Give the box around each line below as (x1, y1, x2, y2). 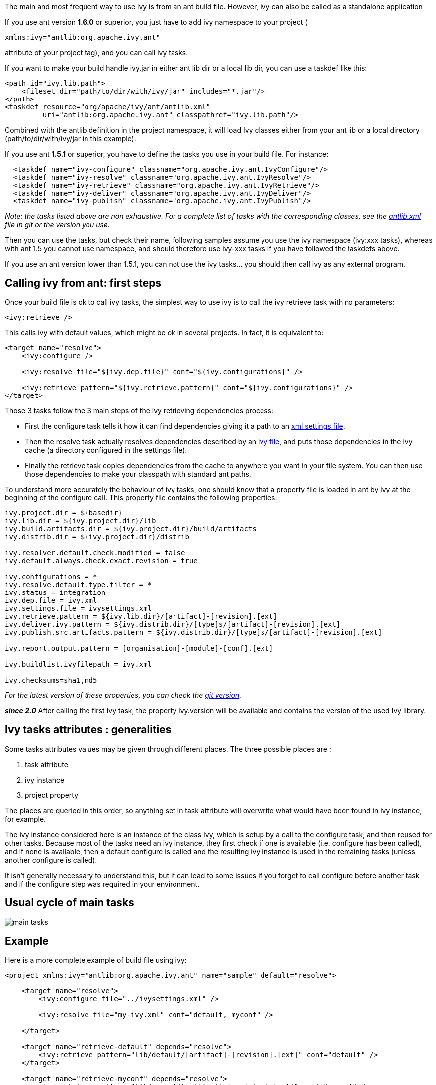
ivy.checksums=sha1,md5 (5, 676, 97, 684)
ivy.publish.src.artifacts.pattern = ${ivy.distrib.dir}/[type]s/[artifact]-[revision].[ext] (5, 628, 382, 636)
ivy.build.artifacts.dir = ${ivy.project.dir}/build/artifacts (5, 524, 257, 533)
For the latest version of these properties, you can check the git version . (5, 690, 242, 699)
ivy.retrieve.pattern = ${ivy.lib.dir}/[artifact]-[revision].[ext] (5, 612, 277, 620)
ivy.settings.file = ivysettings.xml (5, 604, 152, 612)
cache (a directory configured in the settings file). (25, 445, 187, 454)
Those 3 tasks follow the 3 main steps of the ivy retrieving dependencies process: (5, 406, 273, 415)
